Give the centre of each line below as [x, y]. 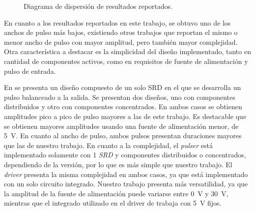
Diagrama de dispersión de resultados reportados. [98, 6]
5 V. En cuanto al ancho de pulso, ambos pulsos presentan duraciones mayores [123, 136]
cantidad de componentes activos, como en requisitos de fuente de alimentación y [126, 61]
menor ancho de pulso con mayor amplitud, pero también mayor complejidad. [121, 42]
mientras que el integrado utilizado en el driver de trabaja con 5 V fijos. [113, 203]
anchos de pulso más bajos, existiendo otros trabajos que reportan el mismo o [121, 32]
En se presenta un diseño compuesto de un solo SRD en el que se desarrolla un [123, 87]
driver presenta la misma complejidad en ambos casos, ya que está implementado [126, 174]
